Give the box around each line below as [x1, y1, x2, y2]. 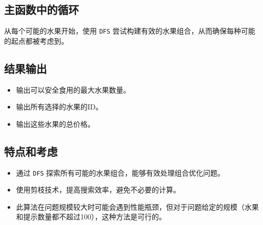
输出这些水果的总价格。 [16, 118, 95, 129]
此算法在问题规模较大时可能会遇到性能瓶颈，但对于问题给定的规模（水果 [16, 201, 259, 212]
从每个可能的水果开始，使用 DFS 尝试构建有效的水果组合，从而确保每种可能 [4, 25, 255, 36]
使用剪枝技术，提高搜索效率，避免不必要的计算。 [16, 184, 180, 195]
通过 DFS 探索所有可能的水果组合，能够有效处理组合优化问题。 [16, 167, 225, 178]
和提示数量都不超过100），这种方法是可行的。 [16, 211, 166, 222]
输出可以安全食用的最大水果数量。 [16, 84, 130, 95]
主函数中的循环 [4, 2, 79, 17]
